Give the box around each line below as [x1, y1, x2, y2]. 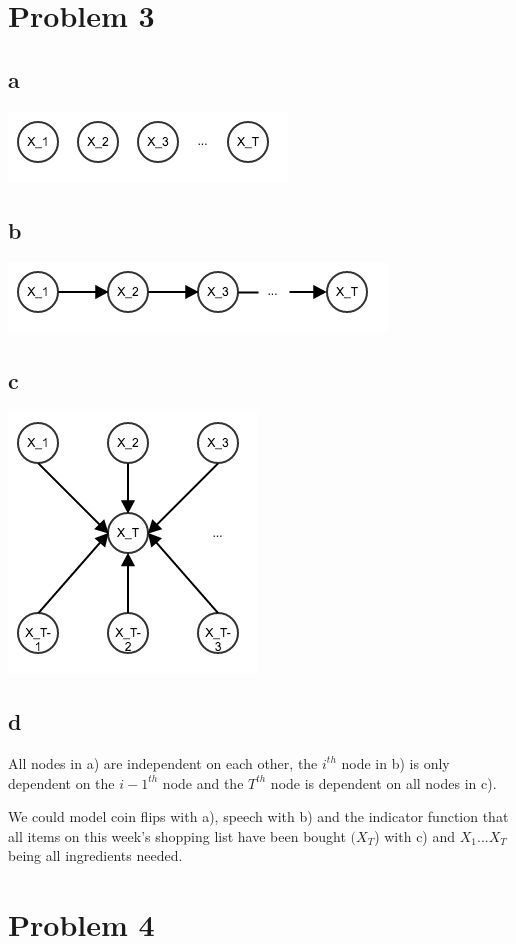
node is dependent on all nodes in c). [270, 772, 497, 793]
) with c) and [374, 825, 456, 846]
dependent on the [8, 772, 115, 793]
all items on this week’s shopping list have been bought [8, 825, 346, 846]
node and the [162, 772, 244, 793]
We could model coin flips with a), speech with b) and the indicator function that [8, 806, 509, 827]
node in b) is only [341, 752, 450, 773]
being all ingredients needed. [8, 845, 183, 866]
